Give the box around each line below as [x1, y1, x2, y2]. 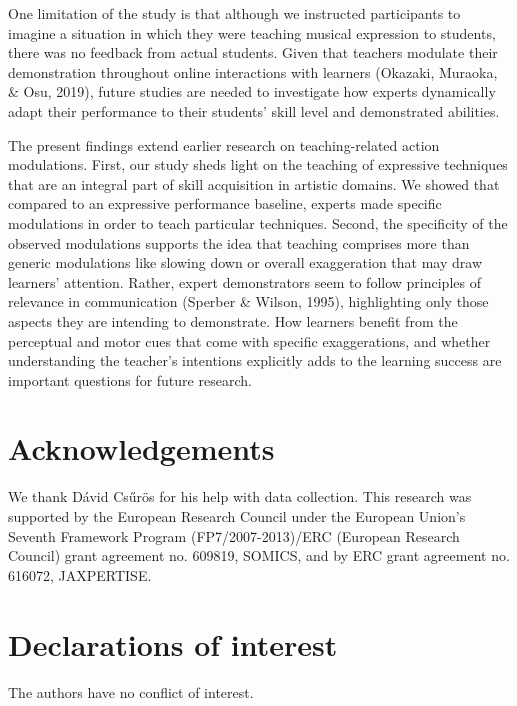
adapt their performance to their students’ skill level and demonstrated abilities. [8, 100, 500, 121]
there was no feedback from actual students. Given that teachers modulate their [8, 42, 498, 63]
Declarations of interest [8, 623, 338, 664]
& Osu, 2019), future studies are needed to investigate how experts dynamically [8, 81, 496, 102]
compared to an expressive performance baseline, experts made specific [8, 193, 442, 214]
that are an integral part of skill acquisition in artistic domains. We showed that [8, 173, 500, 194]
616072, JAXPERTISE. [8, 564, 152, 585]
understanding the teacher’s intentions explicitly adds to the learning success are [8, 350, 502, 371]
